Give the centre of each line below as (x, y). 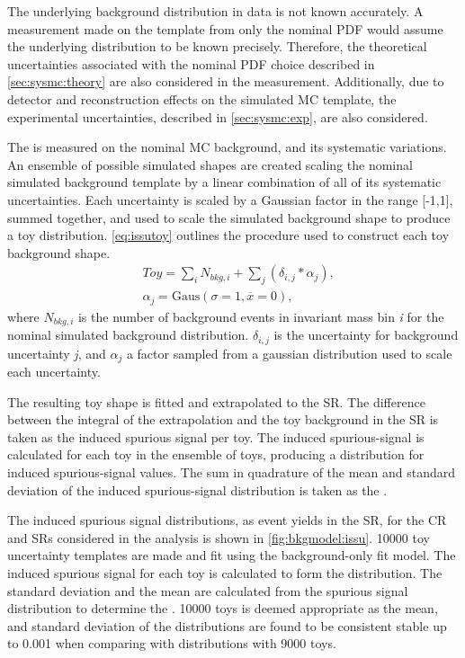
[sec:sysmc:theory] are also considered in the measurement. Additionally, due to (226, 81)
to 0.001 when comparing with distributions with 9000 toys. (172, 643)
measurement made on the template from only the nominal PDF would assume (225, 28)
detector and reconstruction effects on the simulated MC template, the (202, 98)
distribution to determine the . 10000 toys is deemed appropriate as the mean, (223, 608)
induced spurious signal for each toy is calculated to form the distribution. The (225, 572)
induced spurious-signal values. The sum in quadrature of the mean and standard (232, 471)
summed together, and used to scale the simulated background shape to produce (229, 217)
